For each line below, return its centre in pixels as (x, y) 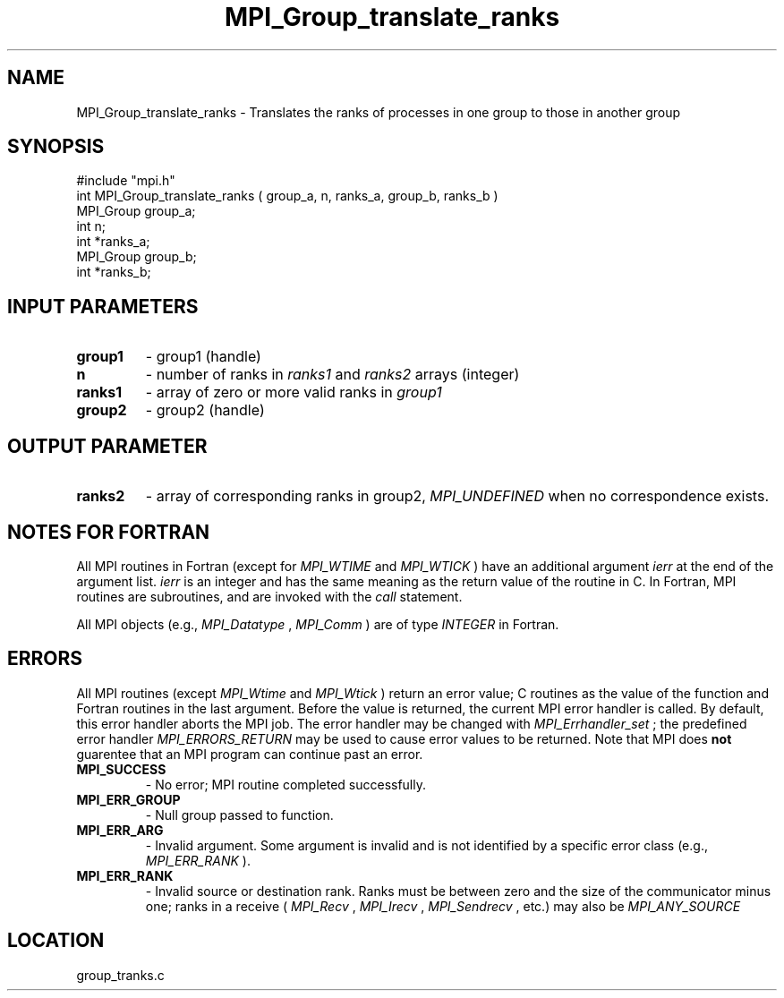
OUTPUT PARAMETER (107, 446)
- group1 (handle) (203, 357)
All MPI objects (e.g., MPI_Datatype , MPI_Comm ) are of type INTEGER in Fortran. (318, 624)
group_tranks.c (120, 975)
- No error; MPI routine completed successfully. (286, 784)
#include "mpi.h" (126, 181)
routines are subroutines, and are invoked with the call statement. (269, 596)
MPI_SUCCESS (121, 769)
